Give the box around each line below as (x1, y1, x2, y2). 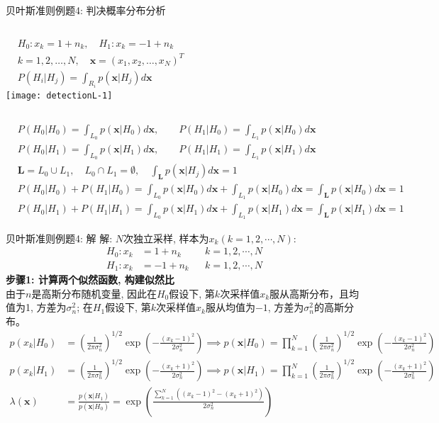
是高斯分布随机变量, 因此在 (31, 286, 157, 300)
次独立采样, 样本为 (123, 230, 209, 245)
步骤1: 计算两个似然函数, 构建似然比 (6, 272, 174, 287)
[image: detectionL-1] (6, 91, 113, 101)
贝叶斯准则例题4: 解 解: (6, 230, 113, 245)
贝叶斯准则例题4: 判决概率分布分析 (6, 3, 166, 17)
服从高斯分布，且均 (269, 286, 360, 300)
